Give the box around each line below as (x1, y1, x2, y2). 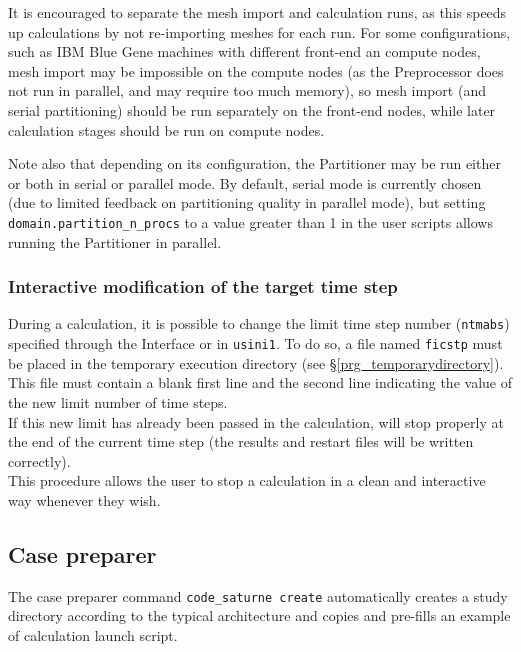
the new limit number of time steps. (8, 391, 228, 412)
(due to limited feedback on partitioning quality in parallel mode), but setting (8, 192, 486, 213)
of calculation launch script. (8, 624, 178, 645)
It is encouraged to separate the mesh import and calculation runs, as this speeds (8, 2, 507, 22)
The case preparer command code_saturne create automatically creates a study (8, 585, 508, 606)
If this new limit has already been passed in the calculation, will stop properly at (8, 411, 504, 432)
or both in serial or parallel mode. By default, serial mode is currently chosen (8, 172, 482, 193)
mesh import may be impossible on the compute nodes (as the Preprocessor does (8, 60, 504, 81)
